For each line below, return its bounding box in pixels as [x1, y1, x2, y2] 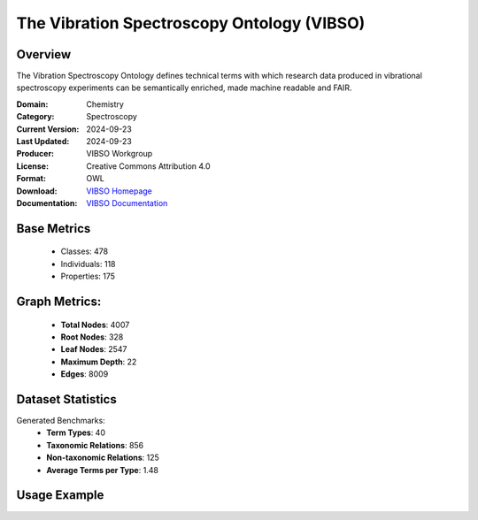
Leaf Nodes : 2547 [60, 344, 127, 355]
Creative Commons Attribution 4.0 [86, 160, 212, 172]
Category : [16, 111, 55, 122]
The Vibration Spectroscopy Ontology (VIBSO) [16, 13, 366, 33]
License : [16, 160, 49, 172]
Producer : [16, 149, 55, 159]
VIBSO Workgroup [86, 149, 153, 159]
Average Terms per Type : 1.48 [46, 464, 159, 475]
